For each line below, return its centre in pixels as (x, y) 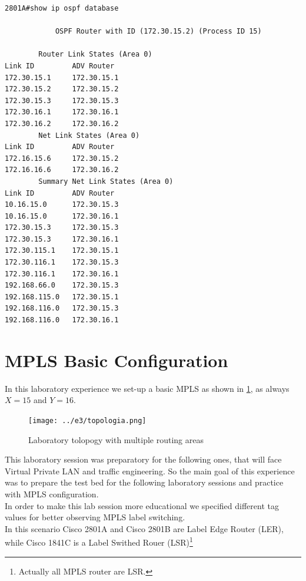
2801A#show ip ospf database (62, 8)
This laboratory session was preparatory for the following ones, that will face (143, 459)
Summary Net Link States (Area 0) (106, 181)
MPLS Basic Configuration (117, 360)
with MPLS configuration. (52, 493)
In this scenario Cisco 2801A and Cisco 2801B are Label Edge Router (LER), (144, 528)
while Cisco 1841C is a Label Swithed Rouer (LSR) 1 (99, 541)
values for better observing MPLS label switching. (95, 517)
